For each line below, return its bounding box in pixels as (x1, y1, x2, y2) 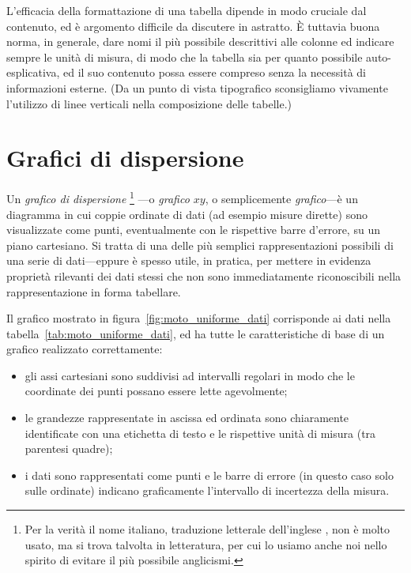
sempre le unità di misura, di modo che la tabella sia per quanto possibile (6, 48, 363, 65)
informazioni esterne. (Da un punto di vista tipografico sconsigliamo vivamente (6, 79, 388, 96)
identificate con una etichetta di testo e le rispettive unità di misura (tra (25, 424, 376, 441)
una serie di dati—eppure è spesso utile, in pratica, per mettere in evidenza (6, 252, 371, 269)
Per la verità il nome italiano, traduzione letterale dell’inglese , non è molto (25, 521, 390, 537)
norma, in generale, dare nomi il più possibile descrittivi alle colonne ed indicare (6, 33, 394, 50)
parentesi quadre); (25, 440, 113, 457)
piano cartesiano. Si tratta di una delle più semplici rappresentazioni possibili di (6, 236, 394, 253)
